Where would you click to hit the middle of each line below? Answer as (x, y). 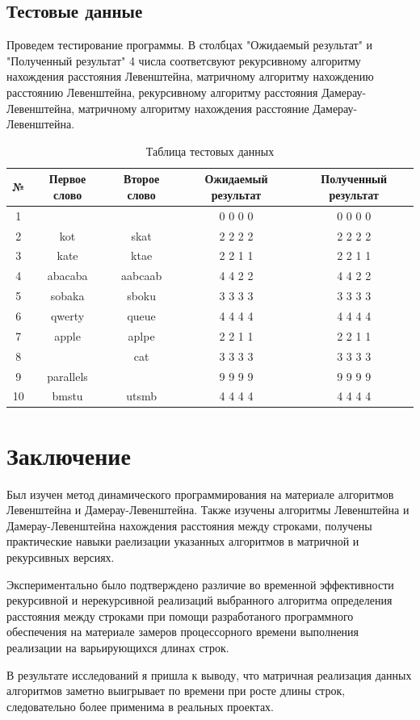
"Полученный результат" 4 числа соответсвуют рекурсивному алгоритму (184, 60)
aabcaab (142, 276)
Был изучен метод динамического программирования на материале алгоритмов (200, 494)
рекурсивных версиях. (61, 557)
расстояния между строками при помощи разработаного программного (180, 615)
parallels (67, 376)
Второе (142, 179)
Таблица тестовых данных (210, 151)
